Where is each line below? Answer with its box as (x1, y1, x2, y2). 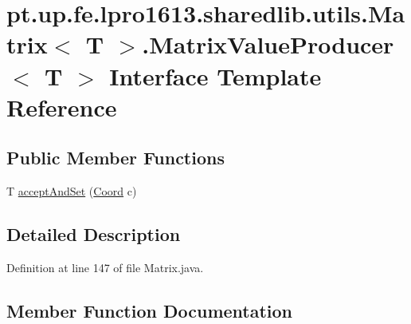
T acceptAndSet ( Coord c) (6, 183, 137, 200)
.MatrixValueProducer (142, 28, 394, 61)
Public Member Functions (6, 145, 225, 170)
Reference (6, 90, 117, 123)
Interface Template (109, 59, 322, 92)
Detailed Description (6, 222, 181, 247)
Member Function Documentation (6, 298, 293, 322)
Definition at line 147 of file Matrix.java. (6, 259, 204, 275)
